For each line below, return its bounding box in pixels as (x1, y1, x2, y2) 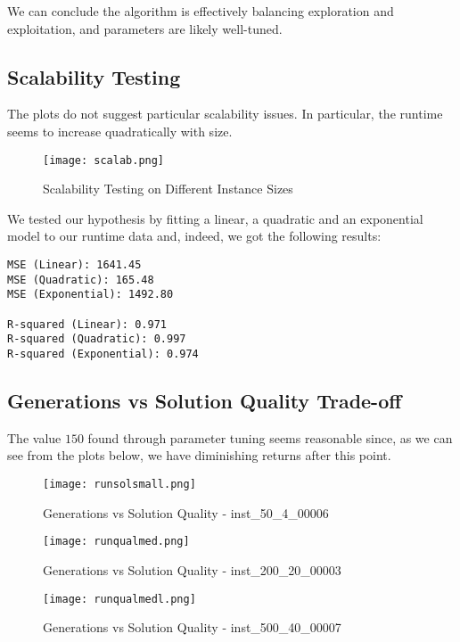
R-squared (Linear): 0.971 (7, 317, 167, 331)
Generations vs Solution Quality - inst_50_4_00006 (43, 503, 329, 522)
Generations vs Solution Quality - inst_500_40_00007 (43, 618, 341, 637)
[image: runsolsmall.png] (43, 478, 196, 490)
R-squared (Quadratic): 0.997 (7, 333, 186, 346)
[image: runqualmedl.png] (43, 592, 196, 605)
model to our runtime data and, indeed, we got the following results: (7, 226, 382, 245)
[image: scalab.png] (43, 153, 165, 167)
